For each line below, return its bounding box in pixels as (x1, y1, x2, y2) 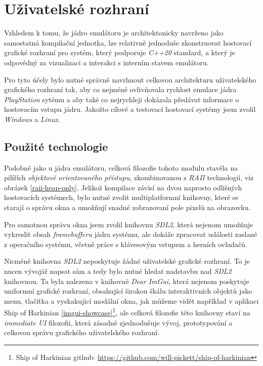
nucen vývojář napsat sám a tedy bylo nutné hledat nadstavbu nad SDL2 (4, 266, 232, 276)
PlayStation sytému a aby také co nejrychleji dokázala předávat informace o (4, 94, 239, 104)
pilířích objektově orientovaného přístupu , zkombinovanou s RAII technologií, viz (4, 172, 254, 183)
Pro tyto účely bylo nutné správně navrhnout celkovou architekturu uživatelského (4, 74, 256, 85)
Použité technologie (4, 138, 108, 154)
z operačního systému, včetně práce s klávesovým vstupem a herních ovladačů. (4, 238, 247, 249)
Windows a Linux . (4, 113, 60, 124)
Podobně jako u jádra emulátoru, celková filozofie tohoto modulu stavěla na (4, 162, 238, 173)
